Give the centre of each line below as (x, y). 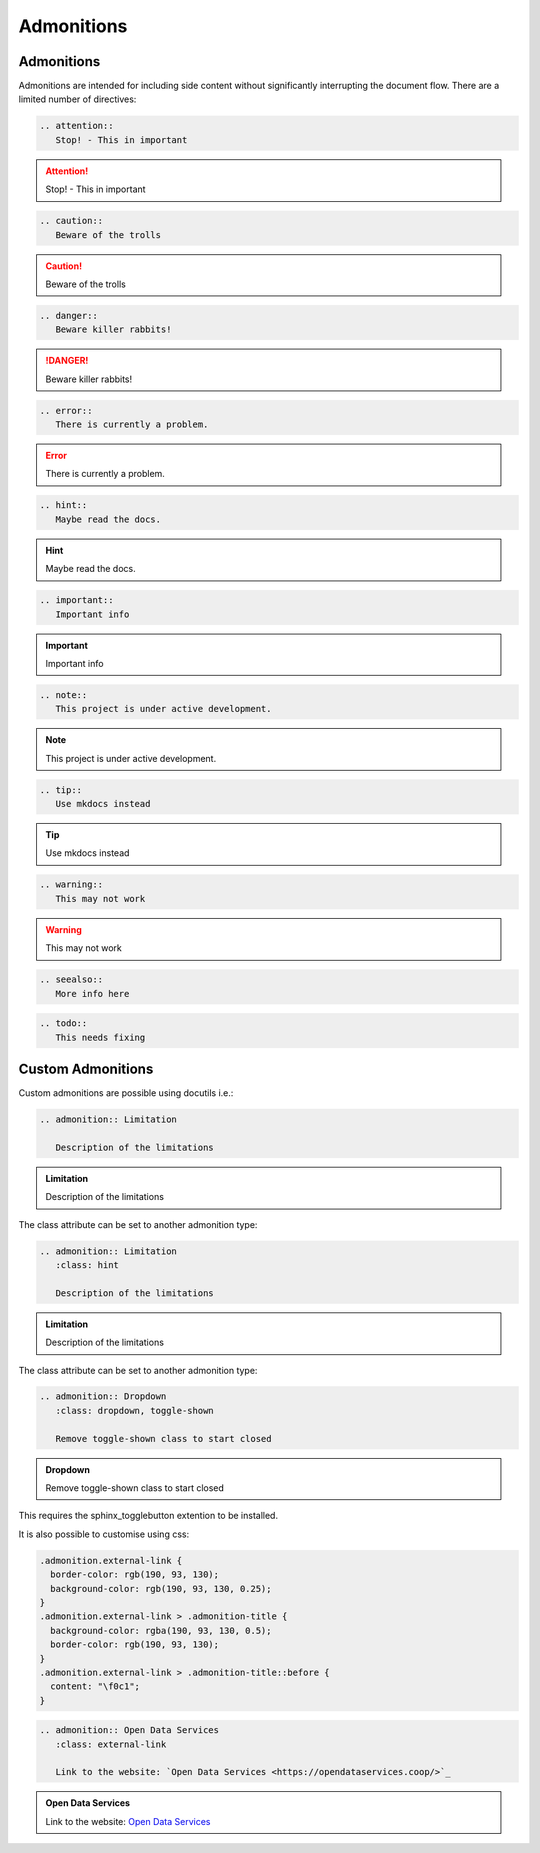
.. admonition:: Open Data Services (129, 1730)
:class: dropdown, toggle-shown (134, 1410)
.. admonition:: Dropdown (103, 1396)
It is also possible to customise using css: (104, 1534)
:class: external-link (111, 1744)
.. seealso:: (71, 979)
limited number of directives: (77, 99)
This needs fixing (100, 1037)
